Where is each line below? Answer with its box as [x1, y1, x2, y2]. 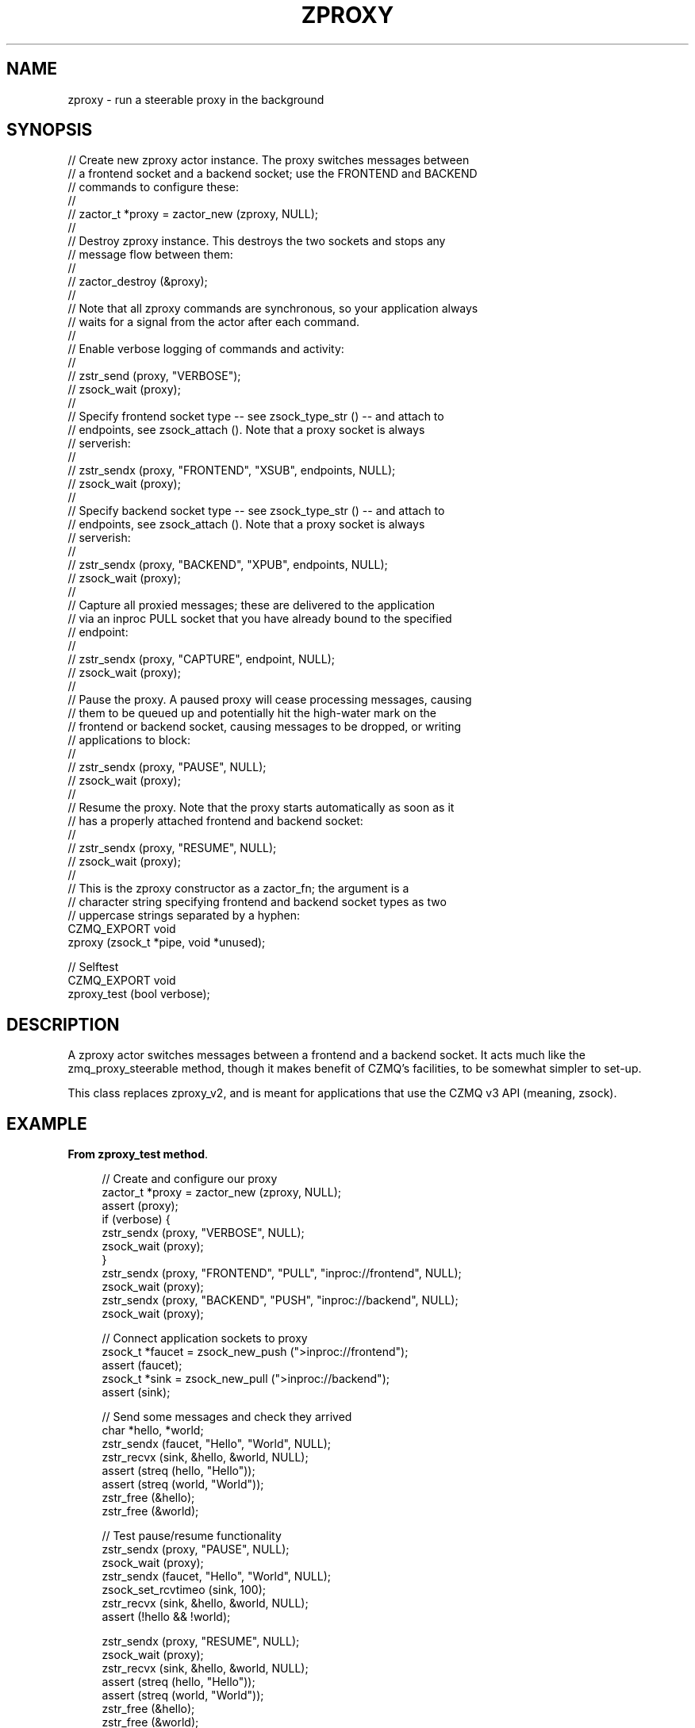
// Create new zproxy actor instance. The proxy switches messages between [67, 153, 470, 167]
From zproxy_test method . [67, 1147, 209, 1162]
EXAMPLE [6, 1113, 87, 1134]
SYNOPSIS [6, 120, 93, 140]
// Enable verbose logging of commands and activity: [67, 342, 344, 356]
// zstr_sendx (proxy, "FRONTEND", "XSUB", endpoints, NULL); [67, 463, 396, 478]
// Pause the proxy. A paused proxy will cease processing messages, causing [67, 693, 472, 707]
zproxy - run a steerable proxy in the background [67, 92, 324, 106]
